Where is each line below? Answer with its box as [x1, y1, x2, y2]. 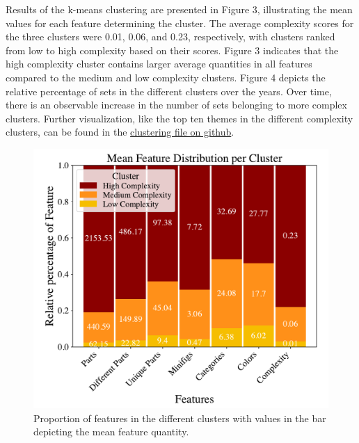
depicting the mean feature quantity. [33, 424, 189, 439]
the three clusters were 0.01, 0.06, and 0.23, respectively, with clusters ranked [6, 29, 335, 44]
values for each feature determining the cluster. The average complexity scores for [6, 15, 354, 30]
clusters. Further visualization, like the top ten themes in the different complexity [6, 111, 353, 125]
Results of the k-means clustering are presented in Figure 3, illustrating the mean [6, 2, 353, 16]
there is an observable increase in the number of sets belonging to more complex [6, 97, 347, 112]
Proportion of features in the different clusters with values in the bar [33, 410, 326, 425]
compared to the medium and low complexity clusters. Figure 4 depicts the [6, 70, 326, 84]
